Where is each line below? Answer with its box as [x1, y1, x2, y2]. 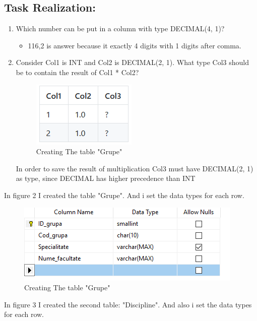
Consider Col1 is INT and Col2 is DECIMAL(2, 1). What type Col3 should [16, 57, 249, 68]
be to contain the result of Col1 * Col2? [16, 67, 139, 77]
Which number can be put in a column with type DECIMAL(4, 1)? [16, 23, 225, 34]
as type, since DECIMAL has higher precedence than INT [16, 173, 196, 183]
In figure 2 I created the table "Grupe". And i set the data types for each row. [4, 189, 244, 200]
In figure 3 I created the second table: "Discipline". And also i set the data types [4, 299, 252, 309]
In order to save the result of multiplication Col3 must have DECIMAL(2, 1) [16, 163, 253, 173]
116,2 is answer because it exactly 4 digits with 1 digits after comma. [28, 40, 241, 50]
